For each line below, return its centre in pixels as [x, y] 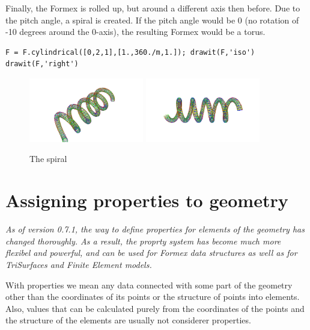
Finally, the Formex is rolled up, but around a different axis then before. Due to [153, 8]
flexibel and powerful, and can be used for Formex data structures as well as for [151, 253]
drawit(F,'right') [42, 64]
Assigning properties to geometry [147, 200]
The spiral [48, 159]
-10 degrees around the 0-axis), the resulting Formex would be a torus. [135, 32]
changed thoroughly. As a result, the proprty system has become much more [143, 241]
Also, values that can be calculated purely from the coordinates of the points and [155, 308]
